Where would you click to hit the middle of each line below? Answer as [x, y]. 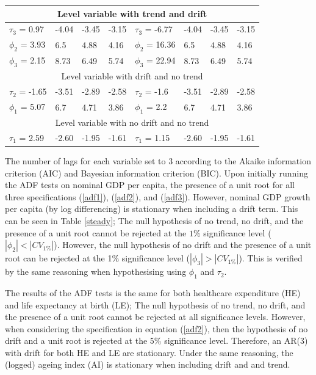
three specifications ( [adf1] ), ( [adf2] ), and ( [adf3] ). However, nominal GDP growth [158, 196]
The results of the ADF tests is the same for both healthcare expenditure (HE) [153, 292]
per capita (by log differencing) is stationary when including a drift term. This [152, 209]
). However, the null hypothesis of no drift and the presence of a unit [183, 245]
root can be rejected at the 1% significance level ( [98, 258]
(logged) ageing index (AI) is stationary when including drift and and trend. [148, 364]
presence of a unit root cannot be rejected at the [96, 232]
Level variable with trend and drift [132, 13]
